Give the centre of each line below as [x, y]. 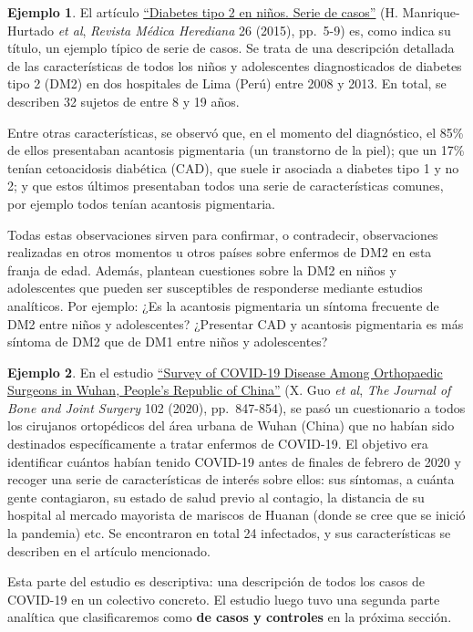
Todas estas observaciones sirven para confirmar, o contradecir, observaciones [223, 234]
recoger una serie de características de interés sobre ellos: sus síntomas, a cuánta [231, 479]
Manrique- [431, 12]
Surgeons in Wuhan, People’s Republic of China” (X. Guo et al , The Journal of [229, 390]
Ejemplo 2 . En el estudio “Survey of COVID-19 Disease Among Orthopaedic [225, 372]
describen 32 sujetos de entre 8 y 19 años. [123, 101]
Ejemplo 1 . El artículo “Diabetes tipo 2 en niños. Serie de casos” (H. [203, 12]
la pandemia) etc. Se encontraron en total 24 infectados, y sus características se [229, 533]
